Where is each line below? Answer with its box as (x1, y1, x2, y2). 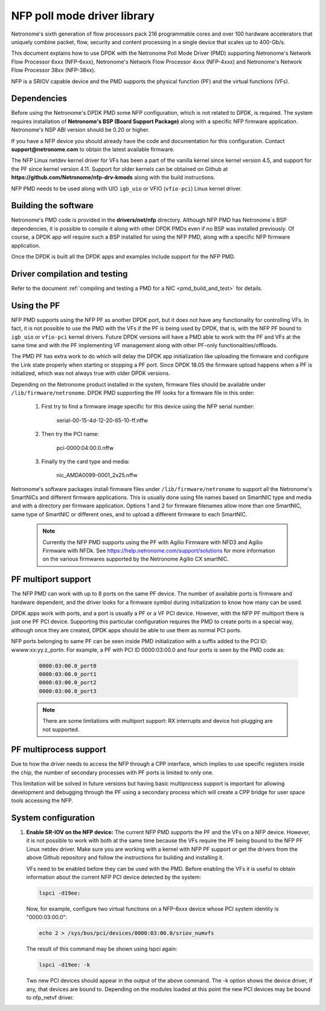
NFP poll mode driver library (11, 9, 155, 22)
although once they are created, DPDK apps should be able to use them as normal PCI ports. (11, 626, 241, 634)
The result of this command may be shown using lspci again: (26, 945, 177, 952)
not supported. (42, 725, 80, 733)
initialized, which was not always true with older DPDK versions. (11, 370, 170, 377)
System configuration (11, 812, 95, 823)
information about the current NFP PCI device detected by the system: (26, 873, 202, 881)
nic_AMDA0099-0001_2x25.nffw (56, 472, 138, 479)
